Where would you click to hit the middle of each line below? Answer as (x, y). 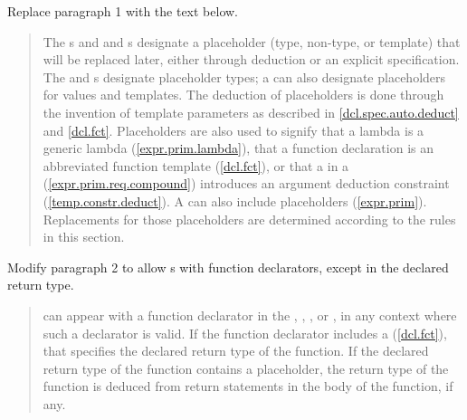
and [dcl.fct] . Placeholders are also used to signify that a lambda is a (233, 130)
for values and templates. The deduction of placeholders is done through (243, 95)
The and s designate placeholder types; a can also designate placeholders (244, 76)
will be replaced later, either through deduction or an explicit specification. (251, 59)
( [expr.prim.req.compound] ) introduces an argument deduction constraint (246, 183)
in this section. (84, 237)
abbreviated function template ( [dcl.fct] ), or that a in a (196, 165)
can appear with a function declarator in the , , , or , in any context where (250, 315)
